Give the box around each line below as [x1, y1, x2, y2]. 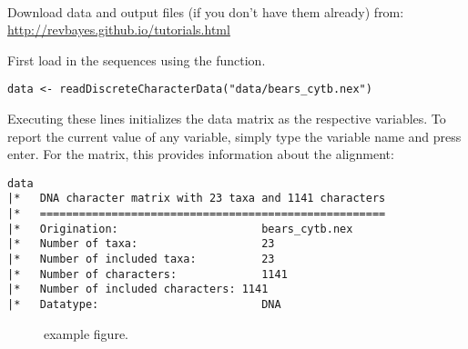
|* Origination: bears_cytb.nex [7, 222, 353, 235]
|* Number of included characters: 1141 [7, 283, 269, 296]
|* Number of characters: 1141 [7, 267, 288, 281]
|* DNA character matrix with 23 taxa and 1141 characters [7, 192, 386, 205]
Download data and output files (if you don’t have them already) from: [7, 2, 404, 21]
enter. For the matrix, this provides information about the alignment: [7, 145, 394, 164]
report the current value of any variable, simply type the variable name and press [7, 126, 462, 145]
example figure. [44, 324, 128, 343]
